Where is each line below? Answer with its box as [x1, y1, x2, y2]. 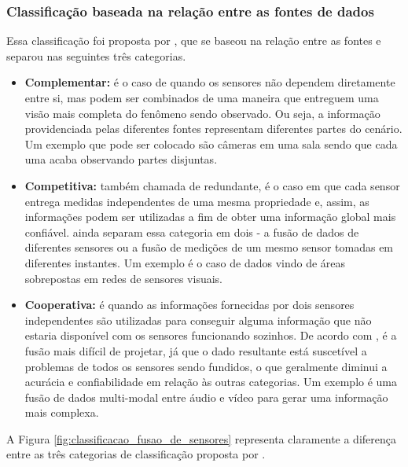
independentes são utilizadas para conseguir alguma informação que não [24, 311, 372, 328]
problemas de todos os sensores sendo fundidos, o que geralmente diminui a [24, 358, 388, 374]
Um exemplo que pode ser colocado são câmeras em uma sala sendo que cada [24, 135, 398, 152]
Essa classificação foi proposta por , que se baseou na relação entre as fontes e [6, 32, 381, 49]
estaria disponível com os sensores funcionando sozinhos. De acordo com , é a [24, 327, 397, 344]
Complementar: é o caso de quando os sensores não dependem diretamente [24, 74, 395, 90]
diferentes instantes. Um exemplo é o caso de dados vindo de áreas [24, 254, 346, 270]
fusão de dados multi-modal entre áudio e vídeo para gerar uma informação [24, 388, 388, 405]
